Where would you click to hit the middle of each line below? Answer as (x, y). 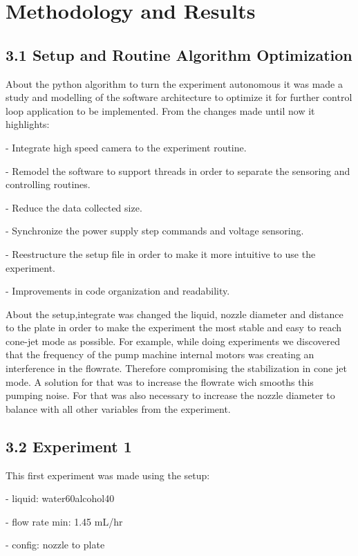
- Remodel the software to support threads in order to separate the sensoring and (178, 170)
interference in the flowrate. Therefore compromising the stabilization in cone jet (176, 368)
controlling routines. (48, 184)
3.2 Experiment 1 (69, 446)
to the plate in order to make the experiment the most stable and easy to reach (174, 327)
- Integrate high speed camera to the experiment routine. (126, 147)
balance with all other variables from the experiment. (118, 408)
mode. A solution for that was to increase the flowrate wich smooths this (160, 381)
